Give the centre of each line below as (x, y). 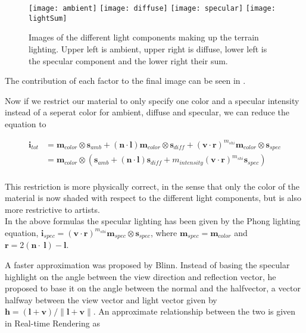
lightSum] (48, 18)
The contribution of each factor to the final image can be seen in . (125, 81)
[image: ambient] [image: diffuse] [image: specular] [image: (152, 8)
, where (164, 232)
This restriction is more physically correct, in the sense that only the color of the (152, 186)
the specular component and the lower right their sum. (128, 60)
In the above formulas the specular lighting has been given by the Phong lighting (153, 221)
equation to (26, 123)
